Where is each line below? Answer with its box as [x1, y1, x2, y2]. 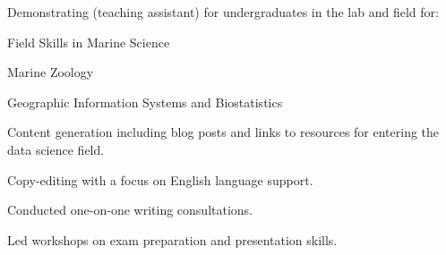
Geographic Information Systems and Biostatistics [7, 92, 283, 111]
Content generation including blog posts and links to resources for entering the [7, 123, 440, 141]
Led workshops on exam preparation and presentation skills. [7, 230, 338, 249]
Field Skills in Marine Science [7, 32, 170, 51]
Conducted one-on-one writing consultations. [7, 200, 253, 219]
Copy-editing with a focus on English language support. [7, 170, 313, 189]
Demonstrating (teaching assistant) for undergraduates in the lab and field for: [7, 3, 439, 21]
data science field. [7, 140, 105, 158]
